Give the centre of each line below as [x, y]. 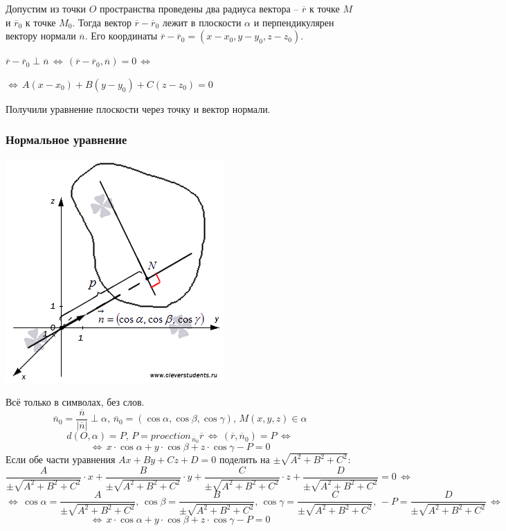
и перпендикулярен [294, 22]
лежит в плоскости [202, 22]
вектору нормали [41, 36]
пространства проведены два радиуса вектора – [199, 8]
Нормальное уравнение [66, 139]
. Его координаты [121, 36]
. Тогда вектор [102, 22]
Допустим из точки [46, 8]
